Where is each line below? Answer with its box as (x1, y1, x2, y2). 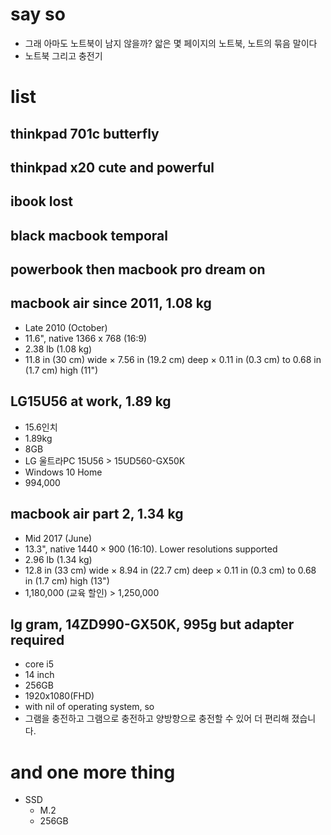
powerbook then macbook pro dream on (10, 261, 266, 278)
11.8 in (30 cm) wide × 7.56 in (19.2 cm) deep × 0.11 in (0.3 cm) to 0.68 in (24, 353, 322, 365)
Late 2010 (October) (24, 321, 108, 333)
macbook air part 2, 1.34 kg (10, 506, 184, 523)
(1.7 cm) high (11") (24, 364, 99, 376)
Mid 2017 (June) (24, 532, 93, 544)
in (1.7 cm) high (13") (24, 574, 110, 587)
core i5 (24, 658, 55, 670)
